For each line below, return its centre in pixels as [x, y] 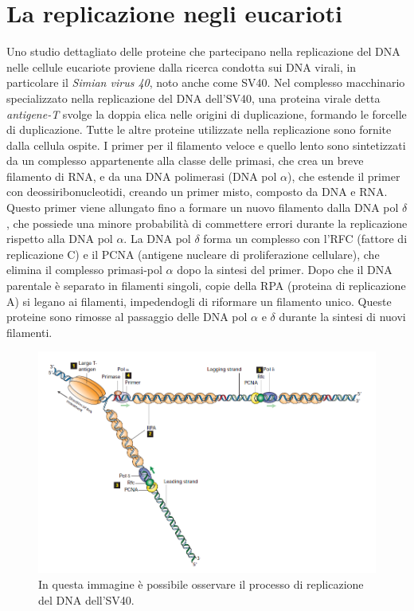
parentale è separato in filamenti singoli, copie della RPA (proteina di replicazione [206, 286]
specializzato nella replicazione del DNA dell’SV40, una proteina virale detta [193, 98]
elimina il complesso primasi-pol [84, 270]
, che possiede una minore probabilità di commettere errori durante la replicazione [207, 223]
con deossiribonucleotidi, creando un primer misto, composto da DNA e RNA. [197, 192]
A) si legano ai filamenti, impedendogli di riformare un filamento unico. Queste [199, 301]
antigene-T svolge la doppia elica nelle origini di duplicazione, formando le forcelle [207, 114]
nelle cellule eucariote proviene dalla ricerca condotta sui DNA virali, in [182, 67]
